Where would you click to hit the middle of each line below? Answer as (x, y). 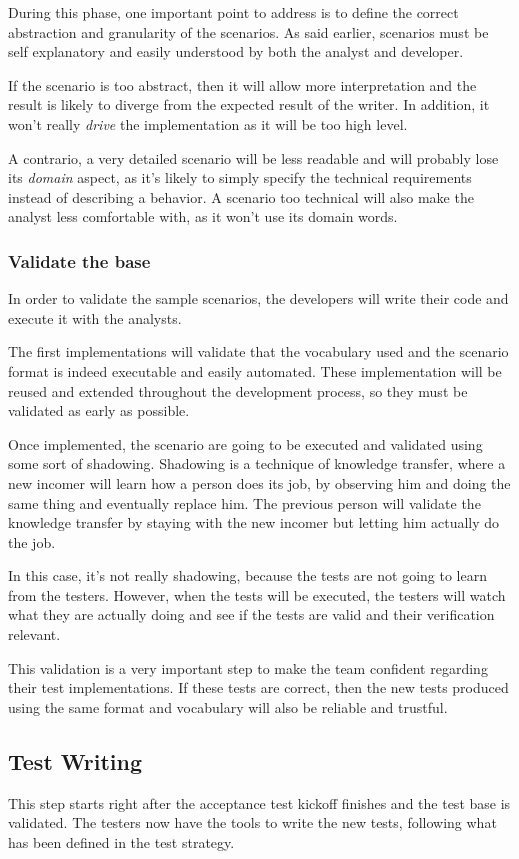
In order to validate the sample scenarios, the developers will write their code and (258, 298)
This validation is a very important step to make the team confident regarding (248, 667)
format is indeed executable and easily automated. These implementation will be (255, 370)
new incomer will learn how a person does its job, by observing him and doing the (259, 482)
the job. (32, 541)
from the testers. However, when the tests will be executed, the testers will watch (257, 594)
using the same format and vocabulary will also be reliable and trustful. (228, 706)
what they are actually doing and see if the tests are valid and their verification (251, 614)
